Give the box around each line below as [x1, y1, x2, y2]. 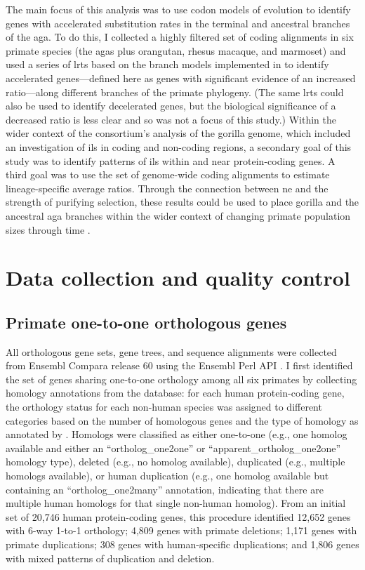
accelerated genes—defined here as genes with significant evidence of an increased [6, 70, 356, 85]
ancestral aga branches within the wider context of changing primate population [6, 208, 351, 223]
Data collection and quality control [6, 263, 350, 292]
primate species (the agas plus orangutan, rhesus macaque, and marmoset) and [6, 43, 346, 58]
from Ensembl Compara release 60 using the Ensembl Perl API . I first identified [6, 358, 353, 373]
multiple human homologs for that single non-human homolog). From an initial [6, 496, 346, 510]
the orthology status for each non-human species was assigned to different [6, 399, 322, 414]
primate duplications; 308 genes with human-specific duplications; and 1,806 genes [6, 536, 359, 551]
